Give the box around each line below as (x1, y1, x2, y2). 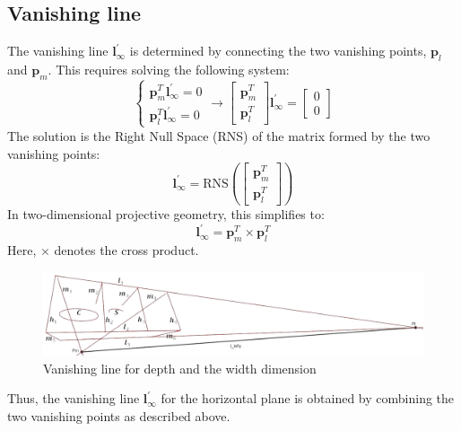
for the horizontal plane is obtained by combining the (161, 389, 455, 408)
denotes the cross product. (54, 240, 199, 259)
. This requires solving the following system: (48, 60, 290, 78)
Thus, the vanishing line (7, 389, 140, 408)
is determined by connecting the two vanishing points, (129, 41, 427, 60)
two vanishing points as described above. (7, 406, 230, 425)
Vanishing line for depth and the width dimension (43, 358, 317, 377)
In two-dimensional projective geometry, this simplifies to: (7, 205, 325, 224)
